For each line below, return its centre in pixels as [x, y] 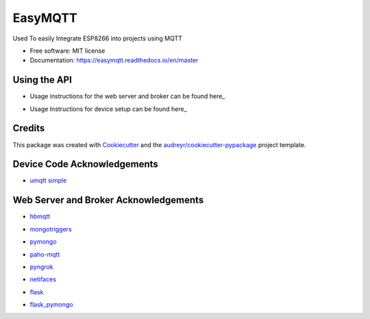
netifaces [43, 279]
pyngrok [42, 266]
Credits [29, 128]
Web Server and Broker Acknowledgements [108, 200]
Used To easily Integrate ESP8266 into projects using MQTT [98, 38]
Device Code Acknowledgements [86, 164]
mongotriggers [51, 229]
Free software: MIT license [67, 51]
